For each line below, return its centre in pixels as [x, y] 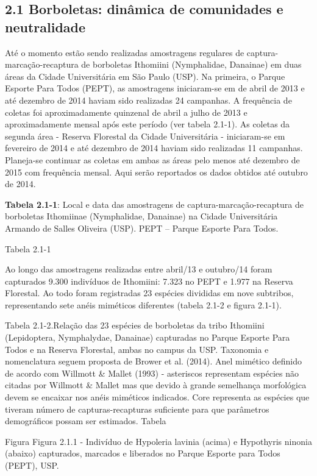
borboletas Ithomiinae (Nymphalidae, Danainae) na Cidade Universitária [141, 216]
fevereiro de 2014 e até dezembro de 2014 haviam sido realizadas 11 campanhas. [154, 148]
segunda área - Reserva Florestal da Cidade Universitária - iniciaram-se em [145, 136]
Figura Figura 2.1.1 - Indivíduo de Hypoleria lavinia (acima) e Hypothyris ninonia [158, 441]
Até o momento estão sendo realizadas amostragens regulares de [125, 52]
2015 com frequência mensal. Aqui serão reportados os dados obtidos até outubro [156, 172]
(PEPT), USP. [32, 465]
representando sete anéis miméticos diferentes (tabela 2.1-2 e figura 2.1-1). [143, 304]
